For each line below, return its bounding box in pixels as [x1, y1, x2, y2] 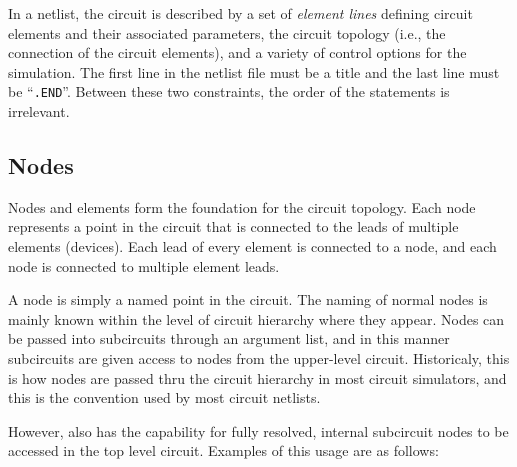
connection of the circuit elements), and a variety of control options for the [8, 42, 467, 63]
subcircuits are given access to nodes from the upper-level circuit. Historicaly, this [8, 347, 510, 368]
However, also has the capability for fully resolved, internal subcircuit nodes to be [8, 420, 509, 441]
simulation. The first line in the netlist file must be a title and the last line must [8, 61, 500, 82]
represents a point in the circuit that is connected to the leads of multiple [8, 216, 459, 237]
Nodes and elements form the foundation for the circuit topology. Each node [8, 196, 476, 217]
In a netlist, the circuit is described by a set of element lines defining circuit [8, 3, 473, 23]
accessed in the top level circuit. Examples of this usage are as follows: [8, 440, 439, 461]
